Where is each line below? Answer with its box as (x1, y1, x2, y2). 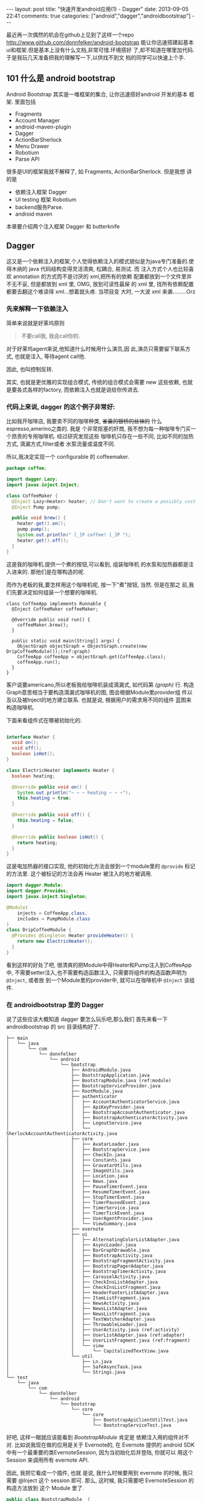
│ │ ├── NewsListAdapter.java (6, 1306, 147, 1312)
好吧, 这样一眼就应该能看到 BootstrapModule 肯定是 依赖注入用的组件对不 (6, 1434, 189, 1441)
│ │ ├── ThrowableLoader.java (6, 1322, 147, 1328)
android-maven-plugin (14, 123, 71, 130)
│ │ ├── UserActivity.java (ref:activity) (6, 1327, 180, 1333)
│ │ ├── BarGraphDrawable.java (6, 1247, 150, 1254)
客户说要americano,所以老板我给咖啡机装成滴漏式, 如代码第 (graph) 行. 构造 (6, 681, 195, 688)
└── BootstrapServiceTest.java (92, 1422, 172, 1428)
